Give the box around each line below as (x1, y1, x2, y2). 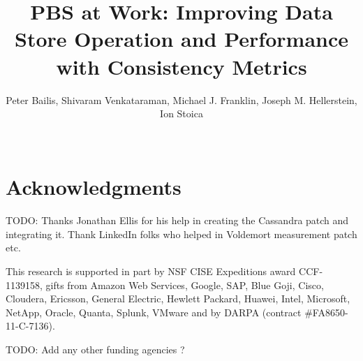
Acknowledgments (6, 172, 181, 201)
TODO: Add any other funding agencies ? (6, 341, 185, 356)
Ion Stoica (160, 106, 203, 121)
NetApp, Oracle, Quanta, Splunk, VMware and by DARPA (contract (6, 304, 302, 319)
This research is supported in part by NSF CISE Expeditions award (6, 264, 296, 278)
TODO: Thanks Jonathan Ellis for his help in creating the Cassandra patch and (6, 213, 349, 228)
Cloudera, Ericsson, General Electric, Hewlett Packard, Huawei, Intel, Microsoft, (6, 291, 350, 306)
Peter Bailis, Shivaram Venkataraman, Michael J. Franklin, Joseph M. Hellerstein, (6, 92, 357, 107)
